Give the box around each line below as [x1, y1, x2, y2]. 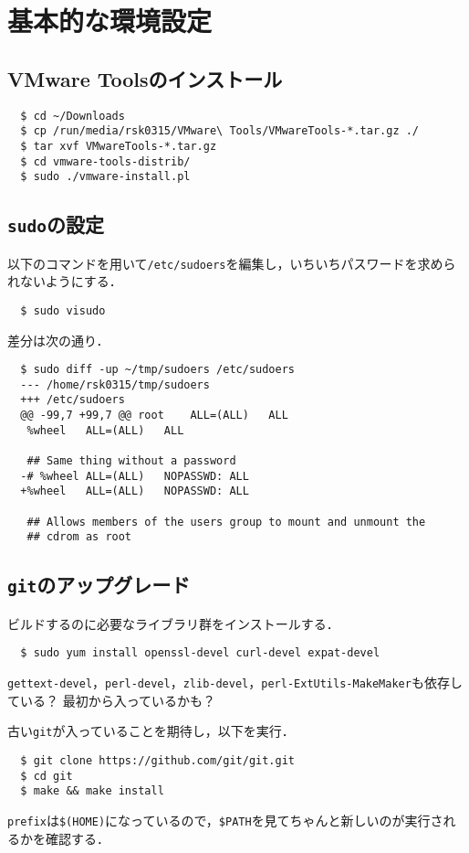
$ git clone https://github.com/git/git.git [20, 753, 295, 767]
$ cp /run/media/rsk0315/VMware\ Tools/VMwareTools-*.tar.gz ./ [20, 124, 420, 138]
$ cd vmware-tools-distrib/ [20, 155, 191, 168]
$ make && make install [20, 784, 164, 798]
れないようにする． [7, 272, 122, 291]
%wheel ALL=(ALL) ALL [26, 423, 184, 437]
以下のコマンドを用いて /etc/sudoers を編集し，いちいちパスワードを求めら [7, 253, 456, 272]
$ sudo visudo [20, 304, 106, 317]
